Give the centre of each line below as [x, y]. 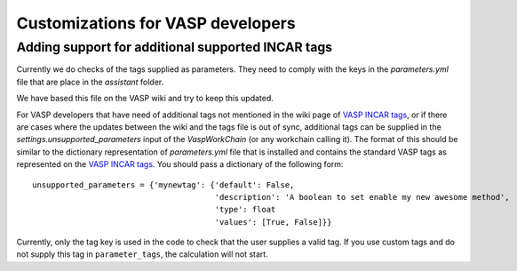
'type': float [245, 210]
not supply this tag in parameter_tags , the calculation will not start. [142, 254]
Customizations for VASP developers [156, 23]
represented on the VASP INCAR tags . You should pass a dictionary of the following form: [180, 164]
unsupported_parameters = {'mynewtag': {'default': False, [163, 185]
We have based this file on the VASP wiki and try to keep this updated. [145, 99]
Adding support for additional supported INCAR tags [175, 47]
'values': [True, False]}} [273, 222]
